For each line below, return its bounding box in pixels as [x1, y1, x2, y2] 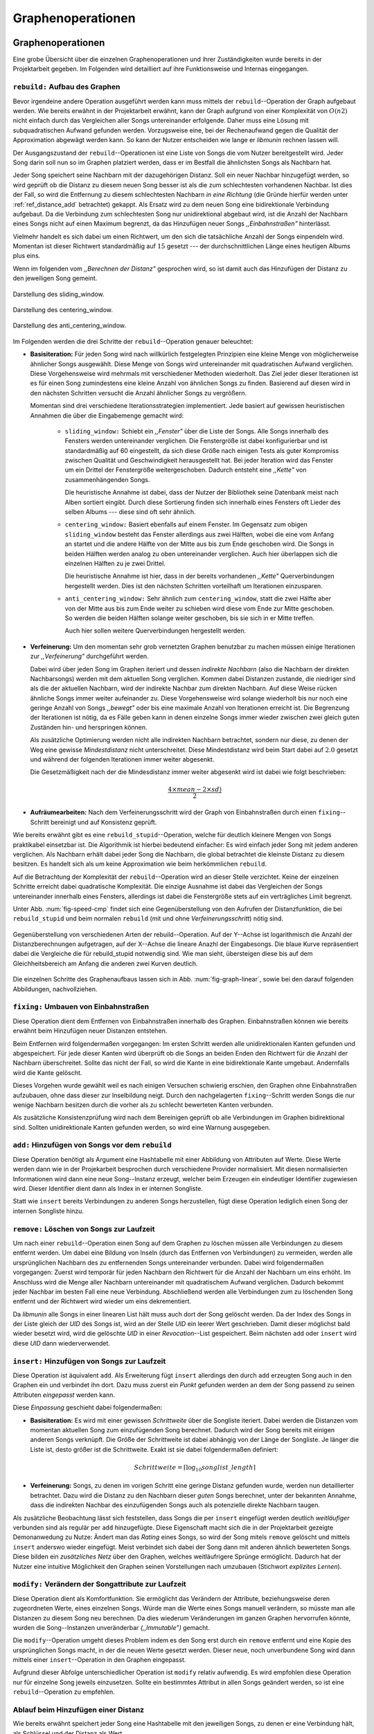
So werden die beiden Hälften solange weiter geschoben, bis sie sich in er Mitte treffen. [64, 614, 315, 622]
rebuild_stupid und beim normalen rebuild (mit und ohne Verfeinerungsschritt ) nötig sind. [12, 914, 284, 922]
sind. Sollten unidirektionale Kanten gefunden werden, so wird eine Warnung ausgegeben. [12, 1123, 271, 1131]
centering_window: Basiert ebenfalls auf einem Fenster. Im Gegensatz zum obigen [64, 520, 308, 529]
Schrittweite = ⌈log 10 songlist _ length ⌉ [134, 1463, 256, 1473]
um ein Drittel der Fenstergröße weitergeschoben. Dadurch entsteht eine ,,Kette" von [64, 465, 307, 474]
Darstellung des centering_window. [12, 306, 114, 314]
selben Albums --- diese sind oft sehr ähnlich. [64, 508, 196, 516]
